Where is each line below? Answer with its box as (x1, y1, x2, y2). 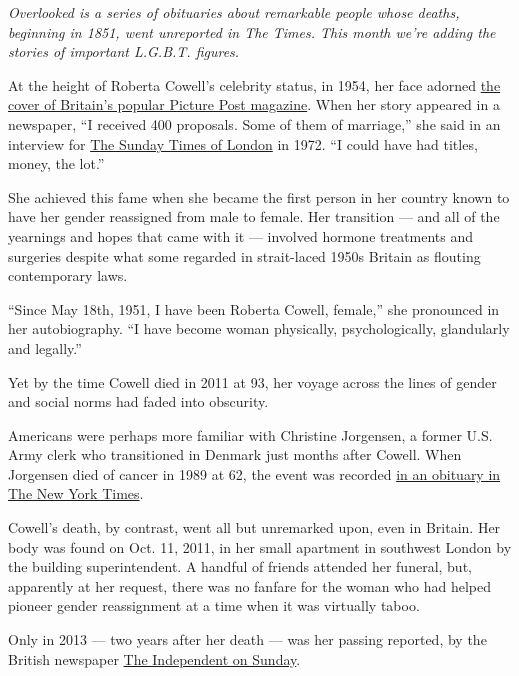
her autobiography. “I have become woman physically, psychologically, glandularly (8, 318, 510, 339)
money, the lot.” (8, 153, 105, 174)
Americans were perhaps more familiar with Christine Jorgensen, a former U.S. (8, 424, 493, 445)
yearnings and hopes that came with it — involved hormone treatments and (8, 225, 474, 246)
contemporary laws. (8, 265, 128, 286)
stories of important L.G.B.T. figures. (8, 41, 240, 62)
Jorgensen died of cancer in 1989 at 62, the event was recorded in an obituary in (8, 463, 501, 484)
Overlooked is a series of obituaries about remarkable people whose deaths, (8, 2, 460, 22)
